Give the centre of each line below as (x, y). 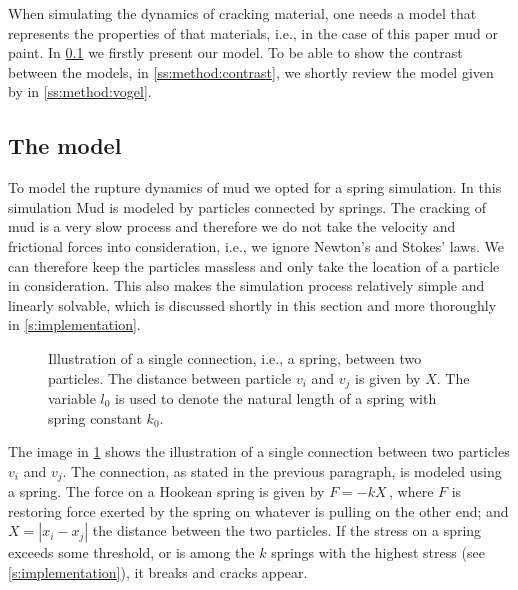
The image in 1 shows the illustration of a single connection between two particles (259, 451)
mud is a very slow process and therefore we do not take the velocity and (232, 226)
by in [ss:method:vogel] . (80, 91)
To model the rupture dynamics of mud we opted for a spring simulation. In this (255, 187)
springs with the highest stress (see (378, 552)
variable (72, 397)
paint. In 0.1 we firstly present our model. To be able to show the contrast (235, 52)
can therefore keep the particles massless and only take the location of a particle (254, 265)
